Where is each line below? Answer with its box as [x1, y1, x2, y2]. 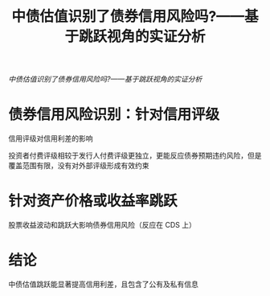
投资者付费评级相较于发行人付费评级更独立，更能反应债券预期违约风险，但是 [8, 150, 262, 161]
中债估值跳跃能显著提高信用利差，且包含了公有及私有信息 [8, 279, 198, 289]
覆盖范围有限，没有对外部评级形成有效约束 [8, 161, 149, 171]
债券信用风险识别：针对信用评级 [8, 105, 220, 124]
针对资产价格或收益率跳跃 [8, 192, 178, 210]
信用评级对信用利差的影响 [8, 134, 93, 143]
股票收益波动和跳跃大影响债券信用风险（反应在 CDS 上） [8, 220, 197, 230]
